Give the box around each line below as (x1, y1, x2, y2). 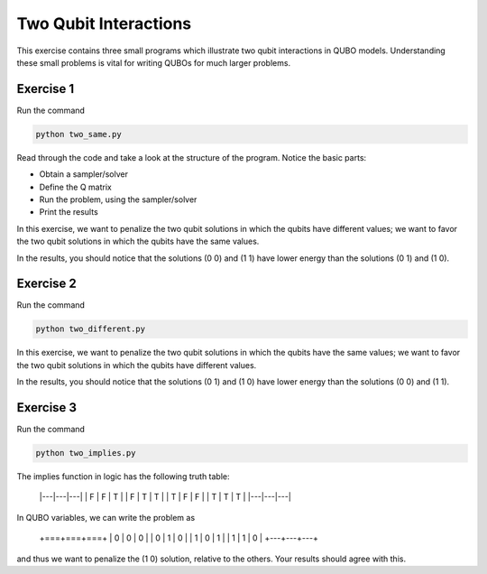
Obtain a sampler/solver (39, 169, 128, 180)
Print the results (39, 207, 98, 218)
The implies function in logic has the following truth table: (16, 471, 230, 482)
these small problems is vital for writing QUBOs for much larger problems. (16, 57, 291, 68)
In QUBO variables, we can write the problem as (16, 512, 196, 523)
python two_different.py (35, 324, 146, 334)
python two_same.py (35, 129, 122, 139)
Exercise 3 (16, 400, 77, 415)
